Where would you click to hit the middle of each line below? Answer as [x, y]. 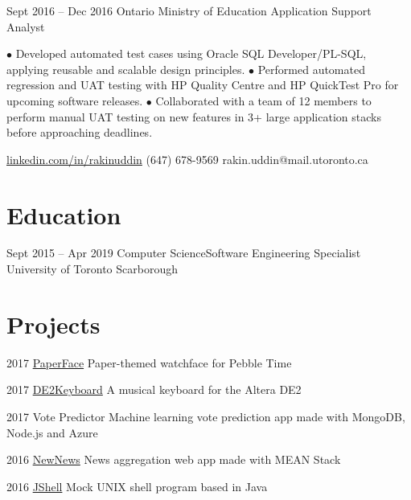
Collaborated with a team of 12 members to [263, 100]
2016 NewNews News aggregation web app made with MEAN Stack [174, 459]
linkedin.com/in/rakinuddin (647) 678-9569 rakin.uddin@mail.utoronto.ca [187, 159]
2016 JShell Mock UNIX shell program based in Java [137, 486]
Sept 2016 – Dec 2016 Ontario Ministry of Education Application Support [189, 10]
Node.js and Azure [52, 432]
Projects [53, 324]
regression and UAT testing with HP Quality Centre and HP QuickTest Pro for [203, 85]
